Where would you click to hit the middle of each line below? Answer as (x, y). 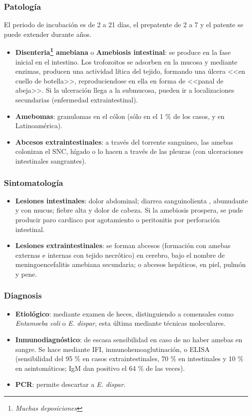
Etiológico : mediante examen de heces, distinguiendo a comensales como (124, 313)
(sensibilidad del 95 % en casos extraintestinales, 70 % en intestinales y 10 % (129, 358)
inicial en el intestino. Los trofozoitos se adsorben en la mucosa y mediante (126, 61)
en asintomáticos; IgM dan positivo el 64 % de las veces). (100, 368)
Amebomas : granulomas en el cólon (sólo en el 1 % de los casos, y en (120, 116)
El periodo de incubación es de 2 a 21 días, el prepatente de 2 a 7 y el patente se (124, 25)
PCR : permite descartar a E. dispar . (70, 384)
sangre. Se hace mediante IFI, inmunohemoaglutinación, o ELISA (112, 349)
